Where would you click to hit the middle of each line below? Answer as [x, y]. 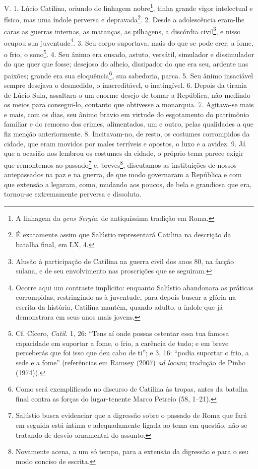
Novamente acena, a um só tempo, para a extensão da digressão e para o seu [132, 451]
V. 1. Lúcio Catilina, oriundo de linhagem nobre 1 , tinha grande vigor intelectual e [129, 7]
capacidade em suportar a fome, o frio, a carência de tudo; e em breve [122, 343]
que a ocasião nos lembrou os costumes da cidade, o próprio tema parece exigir [124, 153]
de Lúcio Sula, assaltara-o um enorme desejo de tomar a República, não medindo [127, 95]
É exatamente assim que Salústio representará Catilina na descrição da [123, 234]
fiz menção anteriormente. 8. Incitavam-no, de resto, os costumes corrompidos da [127, 134]
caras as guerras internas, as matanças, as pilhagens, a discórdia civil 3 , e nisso [122, 30]
